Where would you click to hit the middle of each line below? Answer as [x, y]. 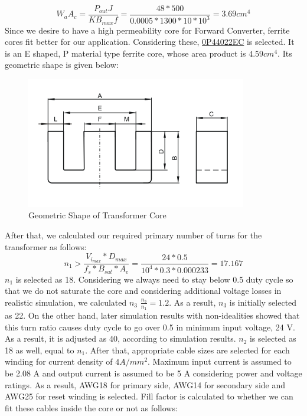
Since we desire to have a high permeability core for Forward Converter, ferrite [147, 30]
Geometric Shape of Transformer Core [97, 215]
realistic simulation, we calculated [66, 302]
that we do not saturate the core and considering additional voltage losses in [143, 291]
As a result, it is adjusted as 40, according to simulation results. [120, 338]
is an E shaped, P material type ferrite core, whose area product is [125, 53]
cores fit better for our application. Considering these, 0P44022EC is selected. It [150, 42]
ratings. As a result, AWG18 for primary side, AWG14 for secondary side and [145, 384]
